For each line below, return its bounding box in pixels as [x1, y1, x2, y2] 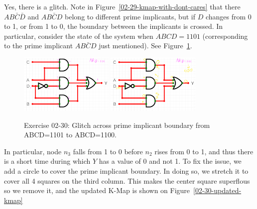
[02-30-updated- [193, 185, 242, 196]
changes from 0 [205, 11, 252, 21]
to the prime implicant [4, 40, 73, 51]
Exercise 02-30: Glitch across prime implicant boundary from [24, 119, 210, 130]
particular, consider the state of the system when [4, 30, 153, 41]
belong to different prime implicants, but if [65, 11, 195, 21]
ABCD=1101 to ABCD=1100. [24, 129, 117, 140]
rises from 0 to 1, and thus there [154, 146, 254, 156]
